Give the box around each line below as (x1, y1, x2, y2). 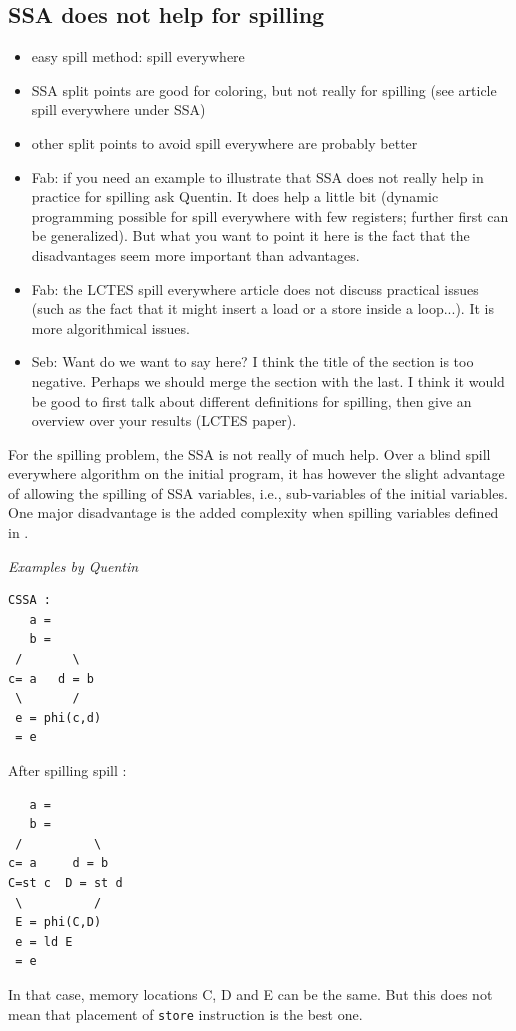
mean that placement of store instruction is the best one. (8, 1003, 363, 1024)
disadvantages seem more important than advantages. (31, 244, 360, 265)
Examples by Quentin (8, 555, 139, 576)
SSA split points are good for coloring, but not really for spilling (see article (31, 79, 497, 100)
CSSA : (8, 593, 51, 608)
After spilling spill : (8, 760, 127, 781)
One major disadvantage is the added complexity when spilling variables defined (8, 502, 499, 523)
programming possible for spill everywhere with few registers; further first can (31, 205, 509, 226)
